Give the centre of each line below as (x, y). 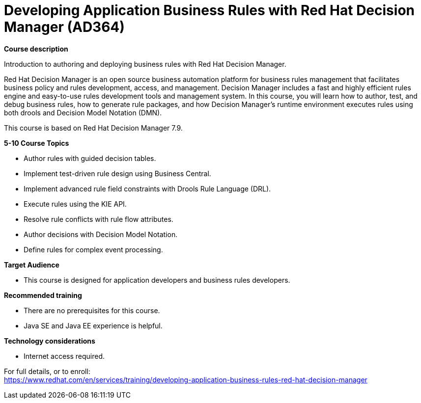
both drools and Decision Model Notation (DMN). (83, 112)
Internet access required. (64, 356)
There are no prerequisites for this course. (92, 310)
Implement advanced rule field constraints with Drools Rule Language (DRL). (147, 188)
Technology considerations (50, 341)
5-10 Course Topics (37, 143)
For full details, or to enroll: (47, 371)
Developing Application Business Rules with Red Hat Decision (209, 10)
